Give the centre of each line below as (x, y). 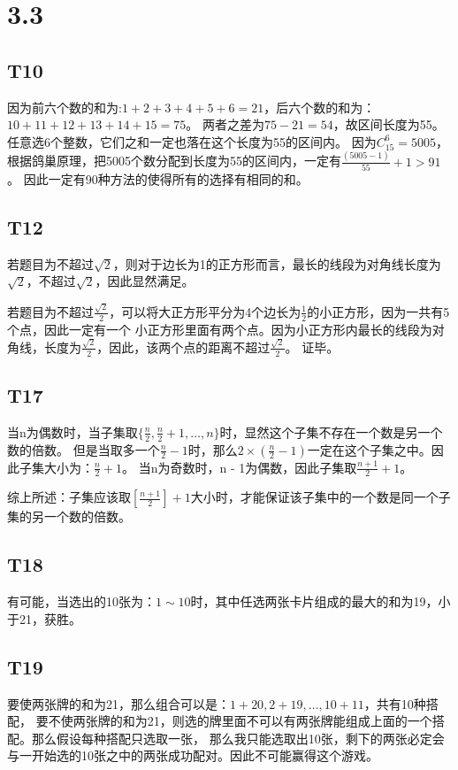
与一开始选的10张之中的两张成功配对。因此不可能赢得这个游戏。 (193, 755)
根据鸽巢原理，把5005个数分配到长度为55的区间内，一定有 (174, 161)
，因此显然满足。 (145, 281)
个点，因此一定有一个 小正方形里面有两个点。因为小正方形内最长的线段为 (220, 329)
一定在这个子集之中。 (369, 449)
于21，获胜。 (44, 618)
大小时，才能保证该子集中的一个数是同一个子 (321, 497)
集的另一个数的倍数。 (69, 516)
